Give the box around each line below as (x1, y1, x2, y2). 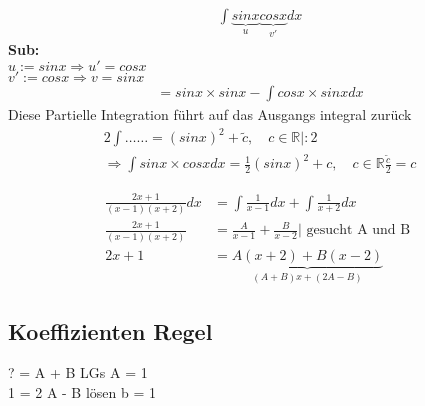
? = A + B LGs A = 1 (8, 362, 148, 383)
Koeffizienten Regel (8, 315, 213, 346)
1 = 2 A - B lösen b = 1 (8, 381, 157, 402)
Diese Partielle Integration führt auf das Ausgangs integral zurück (8, 104, 412, 125)
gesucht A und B (306, 223, 411, 238)
